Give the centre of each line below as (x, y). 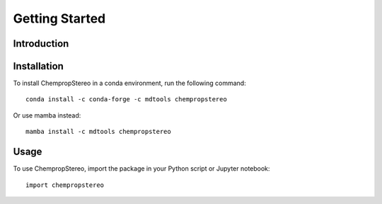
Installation (38, 66)
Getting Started (59, 18)
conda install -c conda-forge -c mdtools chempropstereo (127, 100)
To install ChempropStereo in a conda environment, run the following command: (130, 83)
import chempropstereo (65, 185)
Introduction (41, 44)
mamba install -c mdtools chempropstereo (98, 132)
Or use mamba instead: (47, 115)
